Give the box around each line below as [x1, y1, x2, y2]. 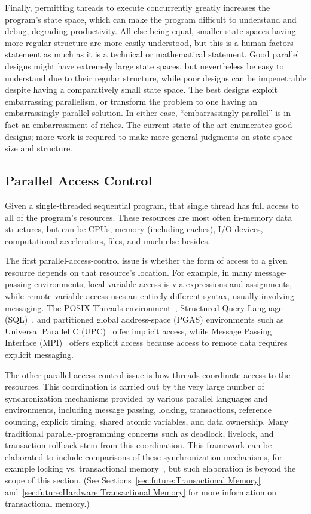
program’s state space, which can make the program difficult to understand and [5, 13, 297, 25]
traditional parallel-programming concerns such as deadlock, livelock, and [5, 427, 274, 439]
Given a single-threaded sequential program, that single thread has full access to [5, 199, 299, 211]
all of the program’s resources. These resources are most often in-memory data [5, 211, 292, 223]
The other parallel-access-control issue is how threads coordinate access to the [5, 368, 291, 381]
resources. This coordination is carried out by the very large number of [5, 380, 264, 393]
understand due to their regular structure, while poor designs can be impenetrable [5, 71, 306, 84]
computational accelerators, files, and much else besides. [5, 234, 211, 247]
